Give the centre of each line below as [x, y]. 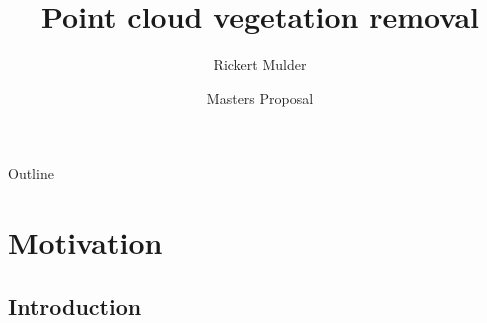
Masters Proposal [260, 97]
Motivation [85, 242]
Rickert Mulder [260, 64]
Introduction [75, 305]
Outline [31, 173]
